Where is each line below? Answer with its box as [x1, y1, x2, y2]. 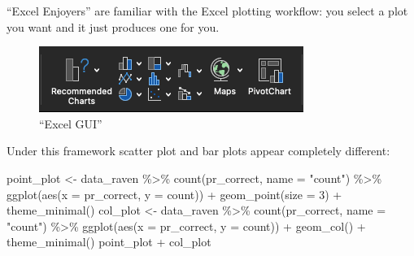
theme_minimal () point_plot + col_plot [7, 233, 211, 250]
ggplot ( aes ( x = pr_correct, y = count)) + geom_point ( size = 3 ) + [7, 185, 342, 202]
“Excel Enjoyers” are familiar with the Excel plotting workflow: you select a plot [7, 2, 408, 19]
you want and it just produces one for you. [7, 18, 220, 35]
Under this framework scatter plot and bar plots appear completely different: [7, 142, 390, 159]
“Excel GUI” [39, 115, 102, 132]
